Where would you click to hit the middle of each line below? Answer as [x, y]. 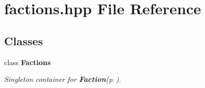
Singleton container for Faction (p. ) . [63, 79]
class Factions [27, 62]
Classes [24, 40]
